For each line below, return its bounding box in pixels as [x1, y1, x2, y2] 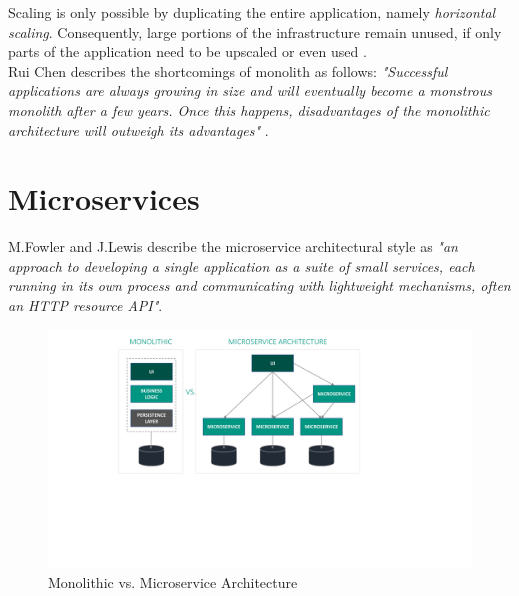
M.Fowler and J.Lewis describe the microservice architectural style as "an [8, 236, 458, 257]
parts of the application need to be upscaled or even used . [8, 41, 367, 62]
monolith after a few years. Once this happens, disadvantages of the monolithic [8, 99, 490, 120]
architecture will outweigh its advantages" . [8, 119, 269, 140]
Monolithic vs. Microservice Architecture [48, 571, 298, 592]
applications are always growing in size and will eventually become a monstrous [8, 80, 492, 101]
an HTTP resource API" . [8, 295, 163, 316]
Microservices [8, 178, 200, 219]
